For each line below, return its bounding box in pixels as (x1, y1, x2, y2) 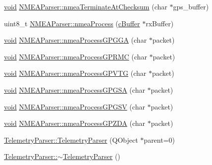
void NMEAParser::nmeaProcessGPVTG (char (4, 68, 147, 78)
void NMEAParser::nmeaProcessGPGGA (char (4, 35, 147, 45)
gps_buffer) (173, 1, 209, 11)
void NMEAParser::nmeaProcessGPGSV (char (4, 101, 145, 111)
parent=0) (144, 134, 175, 145)
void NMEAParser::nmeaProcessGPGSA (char (4, 84, 145, 95)
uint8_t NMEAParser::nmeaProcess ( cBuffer (4, 18, 140, 28)
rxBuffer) (146, 18, 174, 28)
